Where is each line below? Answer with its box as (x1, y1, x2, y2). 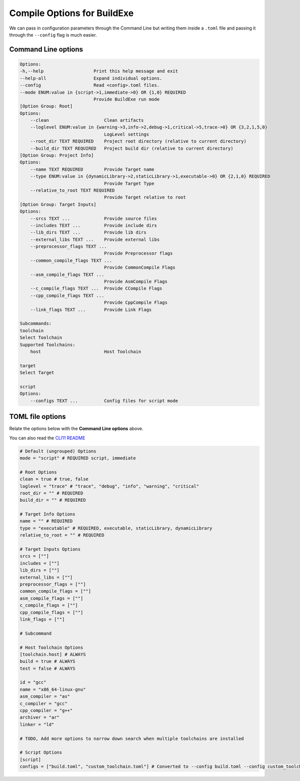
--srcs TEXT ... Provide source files (30, 215, 157, 221)
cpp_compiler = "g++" (19, 708, 73, 713)
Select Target (19, 370, 54, 376)
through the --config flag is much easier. (9, 32, 97, 38)
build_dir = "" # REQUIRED (19, 497, 86, 503)
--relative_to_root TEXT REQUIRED (30, 187, 115, 193)
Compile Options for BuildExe (9, 8, 134, 19)
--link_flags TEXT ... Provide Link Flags (30, 307, 152, 313)
